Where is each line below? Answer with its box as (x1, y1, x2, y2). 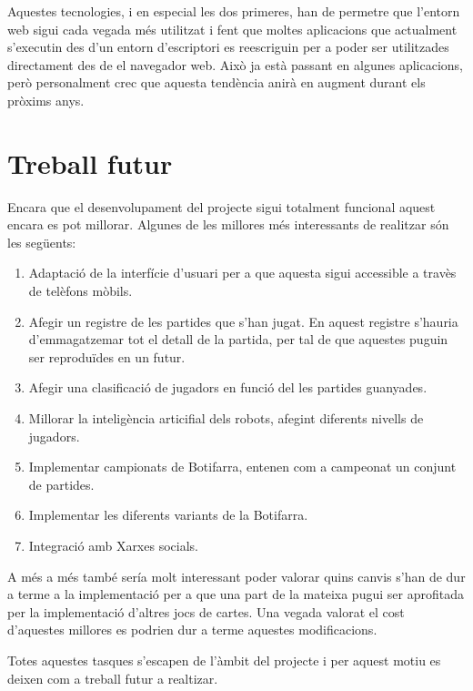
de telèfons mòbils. (28, 281, 133, 300)
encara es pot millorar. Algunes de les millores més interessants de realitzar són (7, 215, 449, 234)
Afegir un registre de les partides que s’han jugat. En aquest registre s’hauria (28, 311, 458, 330)
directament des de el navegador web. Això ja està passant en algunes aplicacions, (7, 55, 463, 74)
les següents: (7, 232, 76, 251)
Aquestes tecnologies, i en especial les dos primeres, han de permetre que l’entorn (7, 2, 460, 20)
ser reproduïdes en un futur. (28, 347, 186, 366)
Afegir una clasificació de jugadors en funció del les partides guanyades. (28, 378, 428, 397)
